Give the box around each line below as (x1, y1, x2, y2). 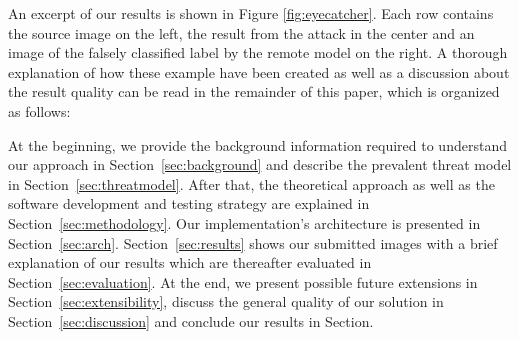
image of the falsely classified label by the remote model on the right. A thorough (8, 42, 508, 63)
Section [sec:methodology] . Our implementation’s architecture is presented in (8, 212, 481, 233)
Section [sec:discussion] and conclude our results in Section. (8, 310, 374, 331)
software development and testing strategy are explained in (8, 193, 370, 214)
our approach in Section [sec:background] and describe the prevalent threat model (8, 154, 512, 175)
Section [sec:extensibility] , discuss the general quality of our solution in (8, 291, 444, 312)
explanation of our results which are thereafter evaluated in (8, 252, 372, 273)
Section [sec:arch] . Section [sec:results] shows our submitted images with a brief (8, 232, 498, 253)
